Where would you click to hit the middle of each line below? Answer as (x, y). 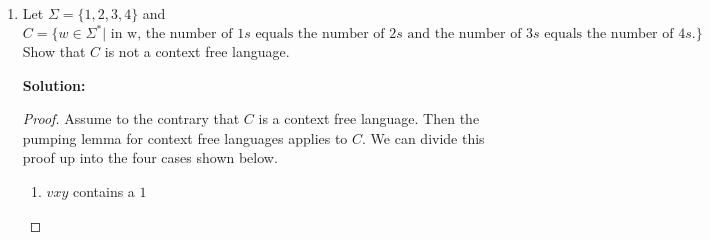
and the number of (464, 34)
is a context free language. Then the (369, 118)
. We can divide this (423, 137)
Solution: (54, 84)
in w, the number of (171, 34)
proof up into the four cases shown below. (150, 157)
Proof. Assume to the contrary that (131, 118)
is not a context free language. (197, 51)
